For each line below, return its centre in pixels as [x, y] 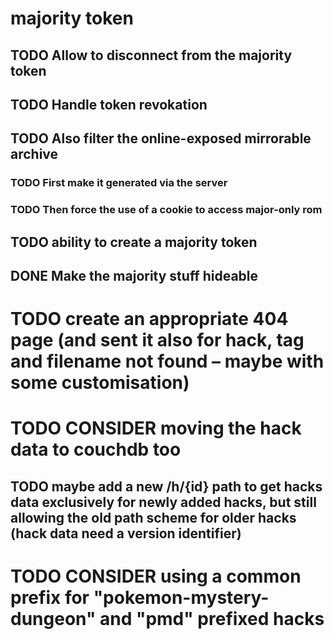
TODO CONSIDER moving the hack [156, 428]
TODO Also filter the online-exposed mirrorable [161, 138]
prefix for [50, 597]
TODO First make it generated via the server [119, 183]
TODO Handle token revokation [109, 104]
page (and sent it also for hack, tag [157, 340]
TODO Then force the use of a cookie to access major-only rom [166, 210]
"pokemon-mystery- [181, 597]
